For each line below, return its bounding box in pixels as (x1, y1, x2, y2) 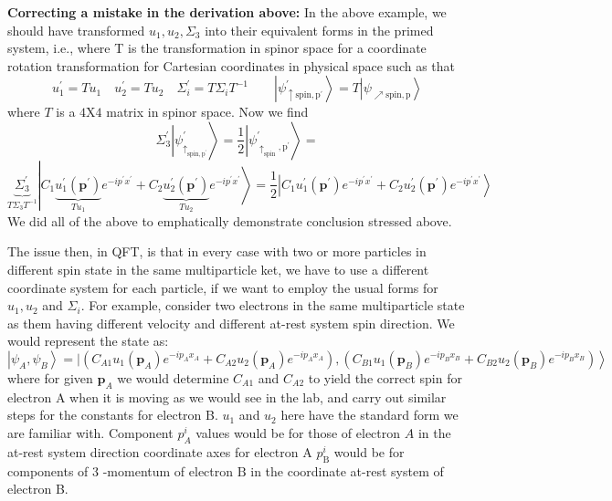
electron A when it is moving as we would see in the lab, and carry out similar (7, 387, 447, 406)
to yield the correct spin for (308, 368, 462, 387)
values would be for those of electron (195, 423, 401, 442)
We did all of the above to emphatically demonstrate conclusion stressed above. (7, 211, 452, 230)
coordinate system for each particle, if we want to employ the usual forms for (7, 277, 438, 297)
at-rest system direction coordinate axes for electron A (7, 442, 312, 461)
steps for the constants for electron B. (7, 405, 218, 424)
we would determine (117, 368, 229, 387)
